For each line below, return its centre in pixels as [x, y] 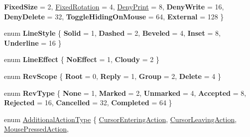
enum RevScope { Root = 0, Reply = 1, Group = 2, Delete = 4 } [113, 76]
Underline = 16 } [33, 42]
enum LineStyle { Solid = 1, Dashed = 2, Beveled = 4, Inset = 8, [112, 33]
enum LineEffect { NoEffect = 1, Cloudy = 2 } [82, 59]
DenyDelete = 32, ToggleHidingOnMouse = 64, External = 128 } [114, 16]
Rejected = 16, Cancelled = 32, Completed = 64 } [88, 103]
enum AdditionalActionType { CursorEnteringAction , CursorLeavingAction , [121, 119]
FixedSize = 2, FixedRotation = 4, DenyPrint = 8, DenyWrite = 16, [114, 6]
